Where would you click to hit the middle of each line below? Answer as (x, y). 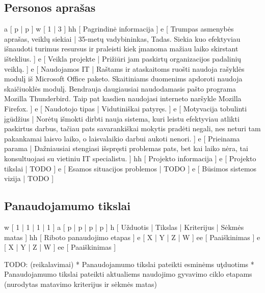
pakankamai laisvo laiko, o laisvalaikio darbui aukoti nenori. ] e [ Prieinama (122, 138)
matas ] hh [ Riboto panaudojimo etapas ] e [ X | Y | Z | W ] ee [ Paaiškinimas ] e (132, 237)
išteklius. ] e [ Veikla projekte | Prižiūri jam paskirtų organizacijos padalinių (123, 58)
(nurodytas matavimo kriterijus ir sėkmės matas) (81, 284)
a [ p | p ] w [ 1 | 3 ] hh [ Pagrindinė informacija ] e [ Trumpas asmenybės (119, 29)
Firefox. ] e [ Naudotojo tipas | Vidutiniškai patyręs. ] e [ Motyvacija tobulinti (126, 108)
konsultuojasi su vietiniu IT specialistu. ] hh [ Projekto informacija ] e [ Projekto (130, 158)
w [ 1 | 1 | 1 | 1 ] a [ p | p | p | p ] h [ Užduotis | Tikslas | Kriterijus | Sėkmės (124, 227)
